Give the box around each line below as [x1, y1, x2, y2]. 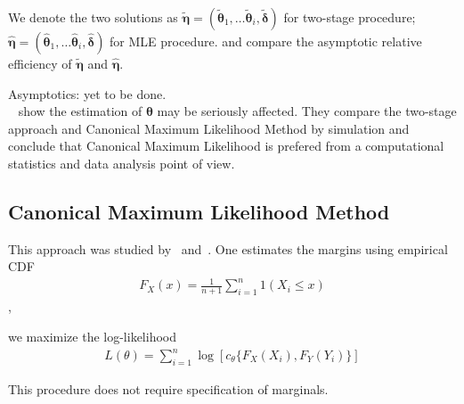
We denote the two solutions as [8, 8, 178, 26]
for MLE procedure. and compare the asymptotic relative [110, 32, 422, 50]
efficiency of [8, 54, 72, 72]
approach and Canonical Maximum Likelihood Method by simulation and [8, 119, 410, 137]
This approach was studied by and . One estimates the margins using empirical [8, 239, 448, 258]
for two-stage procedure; [283, 8, 416, 26]
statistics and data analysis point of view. [8, 153, 235, 172]
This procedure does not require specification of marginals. [8, 379, 329, 398]
